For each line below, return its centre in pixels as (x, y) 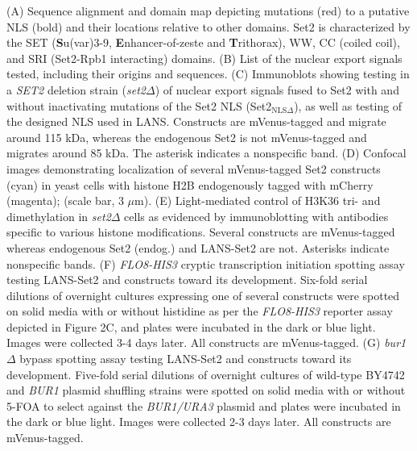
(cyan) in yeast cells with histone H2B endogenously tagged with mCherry (190, 184)
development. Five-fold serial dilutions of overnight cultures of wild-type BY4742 (206, 374)
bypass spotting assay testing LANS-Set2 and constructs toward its (186, 359)
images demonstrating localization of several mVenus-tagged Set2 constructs (194, 168)
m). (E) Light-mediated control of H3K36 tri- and (258, 200)
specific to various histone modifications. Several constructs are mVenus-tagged (201, 232)
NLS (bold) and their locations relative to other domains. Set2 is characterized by (208, 26)
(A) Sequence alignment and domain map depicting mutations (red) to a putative (208, 10)
